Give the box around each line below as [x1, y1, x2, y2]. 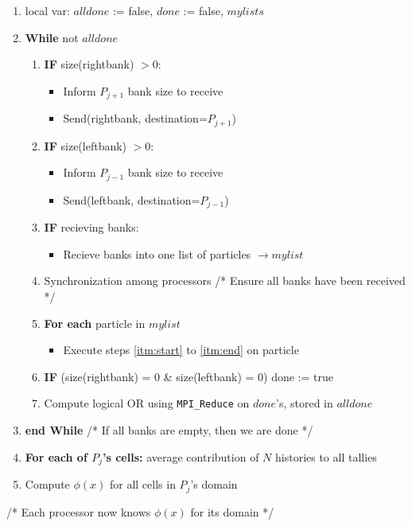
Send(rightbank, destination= [63, 110, 208, 127]
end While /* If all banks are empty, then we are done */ [25, 422, 313, 438]
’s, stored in [276, 395, 333, 411]
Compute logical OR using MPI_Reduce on [44, 395, 250, 411]
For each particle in [44, 314, 146, 331]
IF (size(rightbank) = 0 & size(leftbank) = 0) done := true [44, 368, 333, 384]
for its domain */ [190, 503, 274, 520]
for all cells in [109, 476, 176, 493]
